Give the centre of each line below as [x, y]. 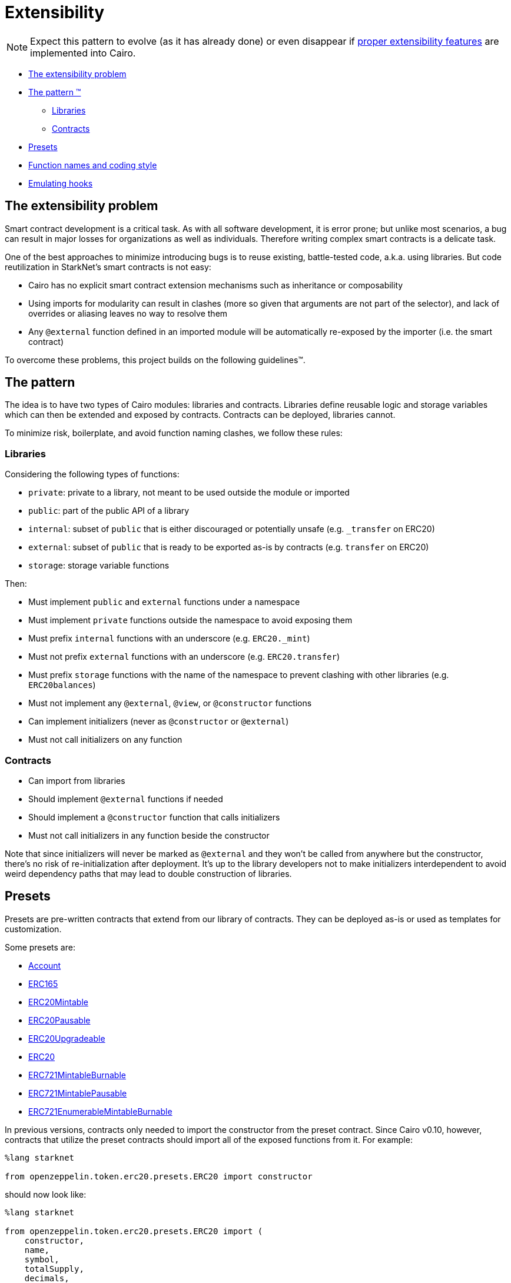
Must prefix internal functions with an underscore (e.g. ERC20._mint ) [169, 639]
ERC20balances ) [62, 685]
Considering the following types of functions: [92, 474]
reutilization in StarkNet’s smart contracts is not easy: [108, 267]
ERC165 [43, 983]
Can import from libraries [77, 780]
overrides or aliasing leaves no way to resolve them [128, 313]
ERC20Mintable [58, 1002]
